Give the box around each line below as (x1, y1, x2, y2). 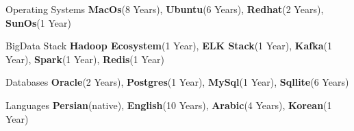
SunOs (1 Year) (5, 15, 71, 29)
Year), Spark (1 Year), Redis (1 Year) (5, 51, 164, 66)
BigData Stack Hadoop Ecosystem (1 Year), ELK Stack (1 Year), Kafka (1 (5, 38, 332, 53)
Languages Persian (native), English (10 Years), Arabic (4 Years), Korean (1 (5, 97, 332, 112)
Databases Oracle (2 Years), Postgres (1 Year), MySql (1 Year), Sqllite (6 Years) (5, 75, 349, 89)
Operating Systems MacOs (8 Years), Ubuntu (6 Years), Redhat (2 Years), (5, 2, 324, 16)
